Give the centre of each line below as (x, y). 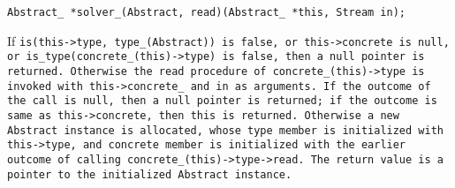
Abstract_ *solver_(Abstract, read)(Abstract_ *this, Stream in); (207, 12)
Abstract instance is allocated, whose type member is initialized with (225, 130)
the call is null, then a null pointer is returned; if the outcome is (222, 101)
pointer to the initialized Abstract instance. (150, 174)
